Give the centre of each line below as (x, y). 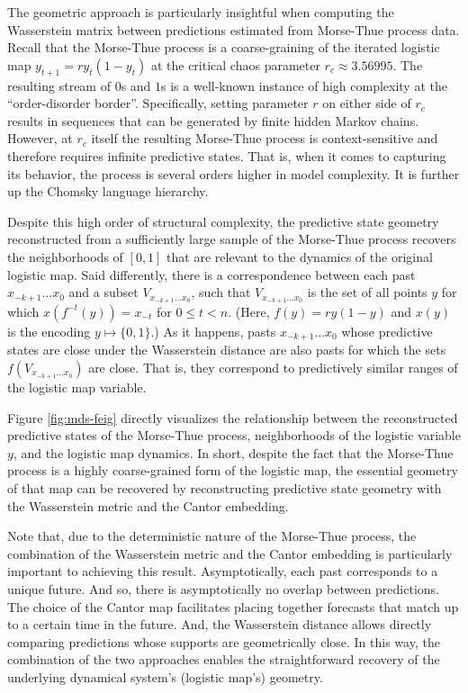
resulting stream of (59, 85)
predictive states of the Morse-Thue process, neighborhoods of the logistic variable (234, 435)
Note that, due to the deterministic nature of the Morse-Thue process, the (212, 536)
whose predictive (387, 331)
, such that (221, 292)
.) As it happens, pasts (213, 331)
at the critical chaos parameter (235, 64)
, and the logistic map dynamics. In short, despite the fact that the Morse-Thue (233, 452)
